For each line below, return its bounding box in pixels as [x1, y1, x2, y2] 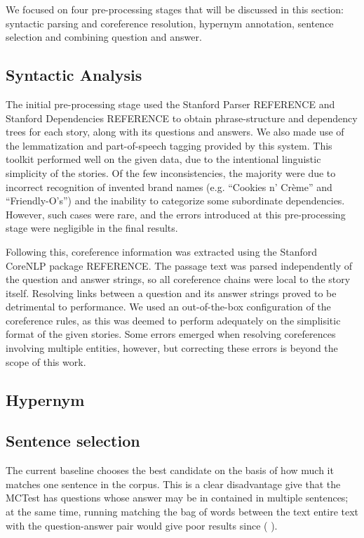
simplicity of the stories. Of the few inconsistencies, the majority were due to [6, 165, 336, 180]
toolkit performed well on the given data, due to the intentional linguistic [6, 152, 321, 166]
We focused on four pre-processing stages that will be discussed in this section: [6, 2, 344, 16]
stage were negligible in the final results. [6, 221, 178, 235]
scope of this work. [6, 354, 86, 369]
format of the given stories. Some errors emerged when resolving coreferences [6, 327, 336, 341]
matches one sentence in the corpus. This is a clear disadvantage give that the [6, 476, 341, 491]
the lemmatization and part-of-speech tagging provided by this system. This [6, 138, 332, 152]
